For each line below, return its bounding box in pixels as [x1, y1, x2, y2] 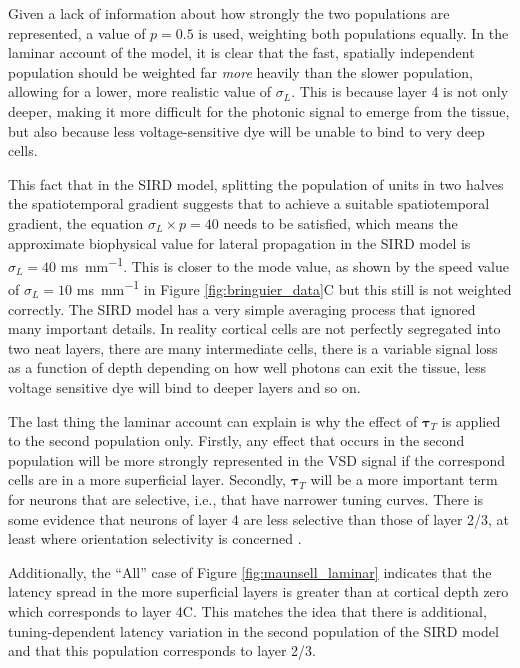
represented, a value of [8, 22, 146, 43]
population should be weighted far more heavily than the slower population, [8, 61, 473, 82]
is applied [441, 410, 501, 431]
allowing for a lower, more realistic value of [8, 81, 272, 102]
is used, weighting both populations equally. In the [198, 22, 509, 43]
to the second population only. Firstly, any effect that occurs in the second [8, 430, 465, 451]
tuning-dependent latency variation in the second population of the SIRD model [8, 620, 499, 641]
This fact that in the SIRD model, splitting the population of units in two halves [8, 173, 504, 194]
